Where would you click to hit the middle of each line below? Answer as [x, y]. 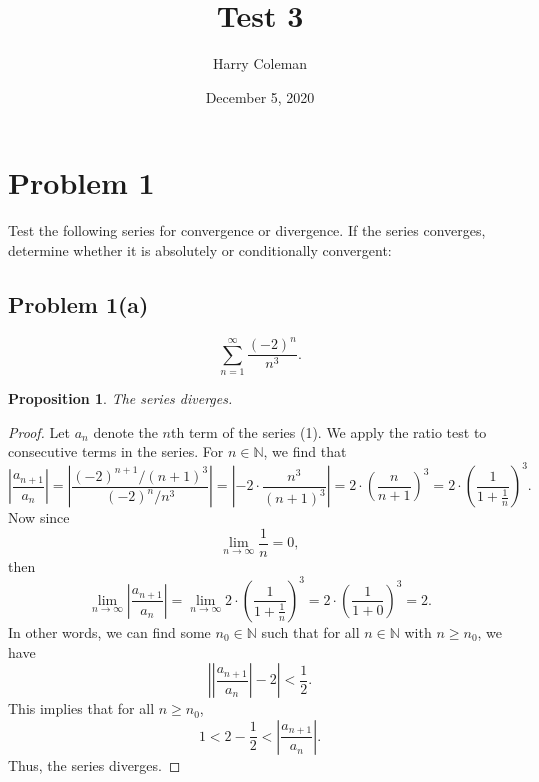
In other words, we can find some [109, 631]
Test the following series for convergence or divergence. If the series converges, [247, 230]
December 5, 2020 [260, 96]
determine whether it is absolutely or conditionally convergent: [200, 249]
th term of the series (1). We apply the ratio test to [329, 431]
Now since [39, 517]
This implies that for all [81, 708]
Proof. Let [39, 431]
